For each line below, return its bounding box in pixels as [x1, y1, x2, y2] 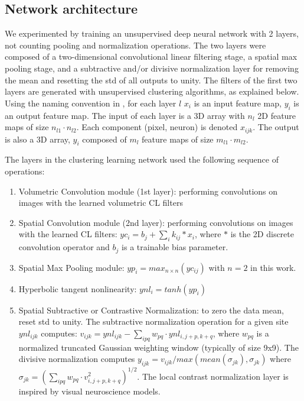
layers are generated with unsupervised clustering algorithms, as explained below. [5, 85, 299, 98]
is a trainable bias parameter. [122, 241, 228, 253]
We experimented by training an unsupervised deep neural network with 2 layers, [5, 27, 299, 40]
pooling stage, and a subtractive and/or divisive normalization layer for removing [5, 62, 299, 74]
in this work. [250, 261, 296, 273]
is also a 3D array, [5, 132, 70, 145]
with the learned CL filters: [18, 228, 117, 240]
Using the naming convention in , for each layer [5, 96, 176, 109]
